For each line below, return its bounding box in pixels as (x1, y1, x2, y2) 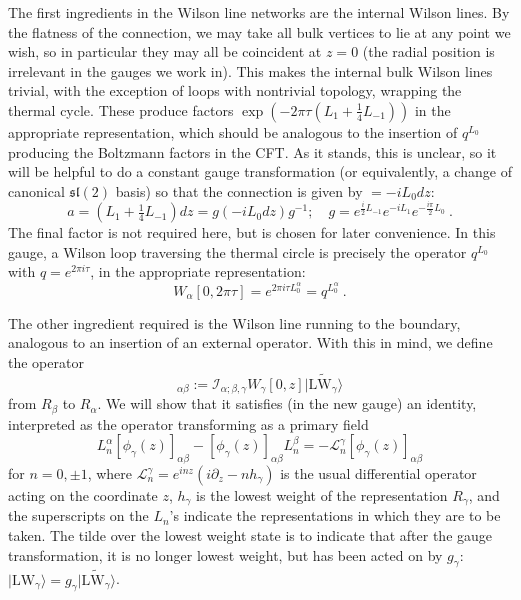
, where (87, 463, 133, 483)
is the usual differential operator (280, 463, 477, 483)
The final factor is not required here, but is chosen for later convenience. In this (8, 222, 496, 243)
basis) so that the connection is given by (115, 180, 363, 201)
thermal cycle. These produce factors (8, 99, 234, 120)
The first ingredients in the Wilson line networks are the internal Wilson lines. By (8, 2, 510, 22)
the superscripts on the (8, 505, 149, 526)
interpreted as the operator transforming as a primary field (8, 413, 369, 434)
